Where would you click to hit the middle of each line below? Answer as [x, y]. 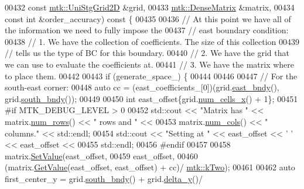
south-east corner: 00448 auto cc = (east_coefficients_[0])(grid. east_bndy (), [142, 87]
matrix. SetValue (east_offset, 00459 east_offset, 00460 [101, 155]
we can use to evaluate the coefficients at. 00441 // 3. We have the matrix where [150, 64]
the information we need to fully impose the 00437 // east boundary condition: [147, 30]
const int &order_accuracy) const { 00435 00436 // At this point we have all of [148, 18]
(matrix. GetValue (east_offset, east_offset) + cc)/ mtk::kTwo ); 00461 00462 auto [150, 167]
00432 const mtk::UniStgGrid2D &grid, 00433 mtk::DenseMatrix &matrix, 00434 [150, 7]
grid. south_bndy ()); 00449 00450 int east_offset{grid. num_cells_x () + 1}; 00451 [151, 98]
